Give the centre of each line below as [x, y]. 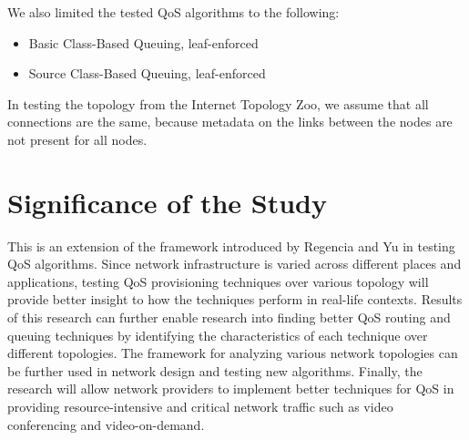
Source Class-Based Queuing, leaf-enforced [147, 73]
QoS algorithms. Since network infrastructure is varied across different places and [234, 264]
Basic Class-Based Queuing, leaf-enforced [143, 42]
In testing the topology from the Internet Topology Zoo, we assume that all [218, 103]
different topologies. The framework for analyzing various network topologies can [233, 353]
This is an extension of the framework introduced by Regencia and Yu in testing [231, 246]
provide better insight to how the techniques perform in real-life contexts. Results [235, 299]
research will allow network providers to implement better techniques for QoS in [231, 389]
